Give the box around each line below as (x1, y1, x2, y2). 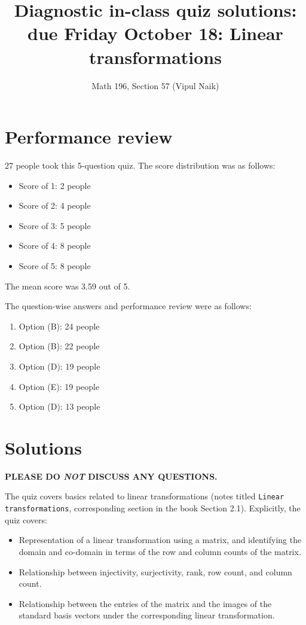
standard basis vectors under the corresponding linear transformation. (19, 609, 275, 621)
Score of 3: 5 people (19, 219, 91, 231)
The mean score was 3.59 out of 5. (5, 279, 130, 292)
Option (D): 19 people (19, 359, 100, 372)
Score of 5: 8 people (19, 260, 91, 272)
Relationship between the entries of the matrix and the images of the (19, 597, 272, 609)
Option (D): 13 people (19, 400, 100, 413)
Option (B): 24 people (19, 319, 100, 332)
